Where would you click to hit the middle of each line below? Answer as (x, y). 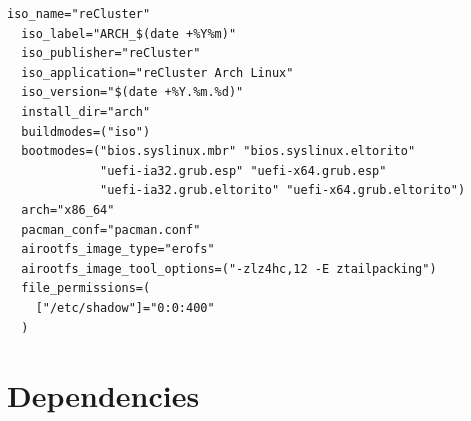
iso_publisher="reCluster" (111, 53)
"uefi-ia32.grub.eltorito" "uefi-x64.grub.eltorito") (283, 190)
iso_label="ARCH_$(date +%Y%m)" (129, 33)
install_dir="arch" (86, 111)
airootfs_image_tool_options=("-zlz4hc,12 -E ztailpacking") (229, 268)
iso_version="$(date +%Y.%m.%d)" (132, 92)
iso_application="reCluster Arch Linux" (157, 72)
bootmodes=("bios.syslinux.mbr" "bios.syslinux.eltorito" (218, 151)
